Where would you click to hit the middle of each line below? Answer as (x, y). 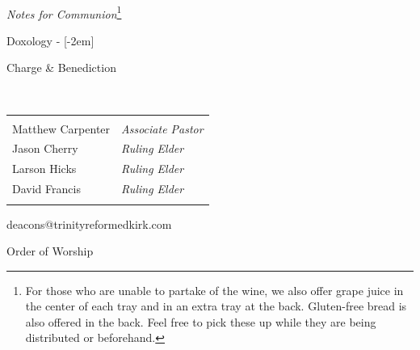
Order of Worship (50, 251)
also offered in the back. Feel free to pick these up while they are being (201, 321)
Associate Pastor (162, 128)
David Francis (46, 189)
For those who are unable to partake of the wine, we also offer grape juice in (214, 290)
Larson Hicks (44, 169)
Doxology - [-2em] (50, 40)
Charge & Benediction (61, 67)
